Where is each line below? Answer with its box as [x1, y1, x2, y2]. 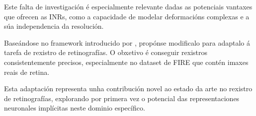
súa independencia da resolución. [4, 21, 104, 31]
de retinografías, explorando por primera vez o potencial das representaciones [4, 93, 240, 103]
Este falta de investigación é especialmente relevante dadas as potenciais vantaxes [4, 1, 253, 11]
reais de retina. [4, 66, 50, 77]
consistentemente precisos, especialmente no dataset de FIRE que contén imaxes [4, 57, 249, 67]
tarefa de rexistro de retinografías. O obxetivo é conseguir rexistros [4, 47, 208, 58]
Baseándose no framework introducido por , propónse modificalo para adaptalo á [4, 37, 250, 48]
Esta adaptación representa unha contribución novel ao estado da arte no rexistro [4, 83, 253, 94]
